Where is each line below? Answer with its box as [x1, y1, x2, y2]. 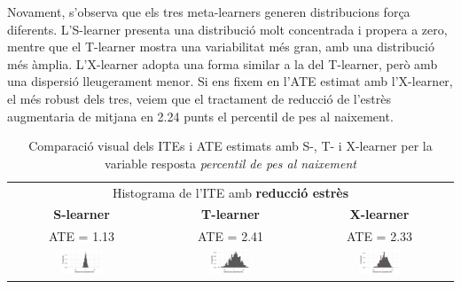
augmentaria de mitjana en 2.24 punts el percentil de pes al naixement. [7, 106, 394, 125]
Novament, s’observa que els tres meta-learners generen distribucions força [7, 3, 410, 20]
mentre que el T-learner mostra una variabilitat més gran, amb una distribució [7, 37, 434, 56]
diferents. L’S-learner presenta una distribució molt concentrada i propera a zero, [7, 20, 448, 38]
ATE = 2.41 [197, 227, 264, 246]
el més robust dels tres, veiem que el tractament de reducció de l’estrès [7, 89, 392, 107]
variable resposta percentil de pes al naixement [105, 153, 356, 172]
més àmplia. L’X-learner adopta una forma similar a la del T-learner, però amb [7, 54, 438, 73]
